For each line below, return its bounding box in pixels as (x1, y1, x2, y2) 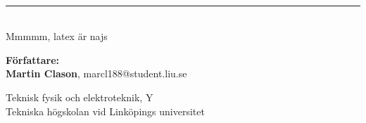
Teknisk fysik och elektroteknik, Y (6, 89, 153, 104)
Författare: (6, 52, 60, 67)
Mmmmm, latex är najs (6, 29, 108, 44)
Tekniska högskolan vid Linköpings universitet (6, 103, 205, 118)
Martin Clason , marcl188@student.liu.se (6, 66, 187, 81)
